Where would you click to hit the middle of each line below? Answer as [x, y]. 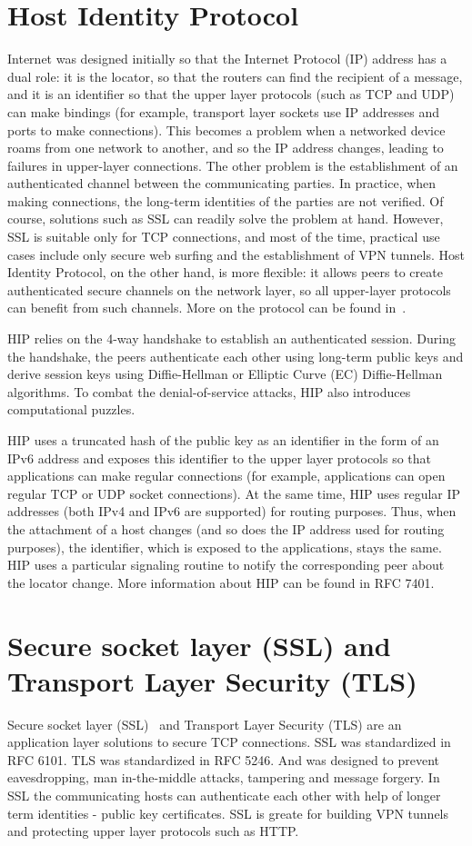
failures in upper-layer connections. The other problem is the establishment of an [233, 165]
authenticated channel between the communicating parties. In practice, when [222, 183]
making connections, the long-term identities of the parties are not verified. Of [226, 200]
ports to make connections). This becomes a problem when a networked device [226, 129]
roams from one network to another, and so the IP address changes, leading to [226, 148]
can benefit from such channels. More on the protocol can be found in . [207, 308]
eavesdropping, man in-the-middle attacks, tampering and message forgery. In [224, 777]
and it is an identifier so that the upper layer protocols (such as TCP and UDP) [231, 94]
